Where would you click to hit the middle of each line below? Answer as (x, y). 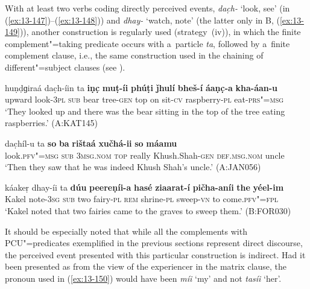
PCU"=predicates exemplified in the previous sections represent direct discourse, (154, 243)
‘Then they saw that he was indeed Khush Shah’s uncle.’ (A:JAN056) (133, 167)
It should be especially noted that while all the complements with (126, 231)
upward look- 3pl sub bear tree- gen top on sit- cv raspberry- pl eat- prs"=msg (144, 99)
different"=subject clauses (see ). (65, 67)
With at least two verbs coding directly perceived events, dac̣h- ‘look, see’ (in (147, 8)
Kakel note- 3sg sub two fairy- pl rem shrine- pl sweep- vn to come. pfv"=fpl (142, 199)
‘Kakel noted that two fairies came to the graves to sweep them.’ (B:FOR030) (148, 210)
